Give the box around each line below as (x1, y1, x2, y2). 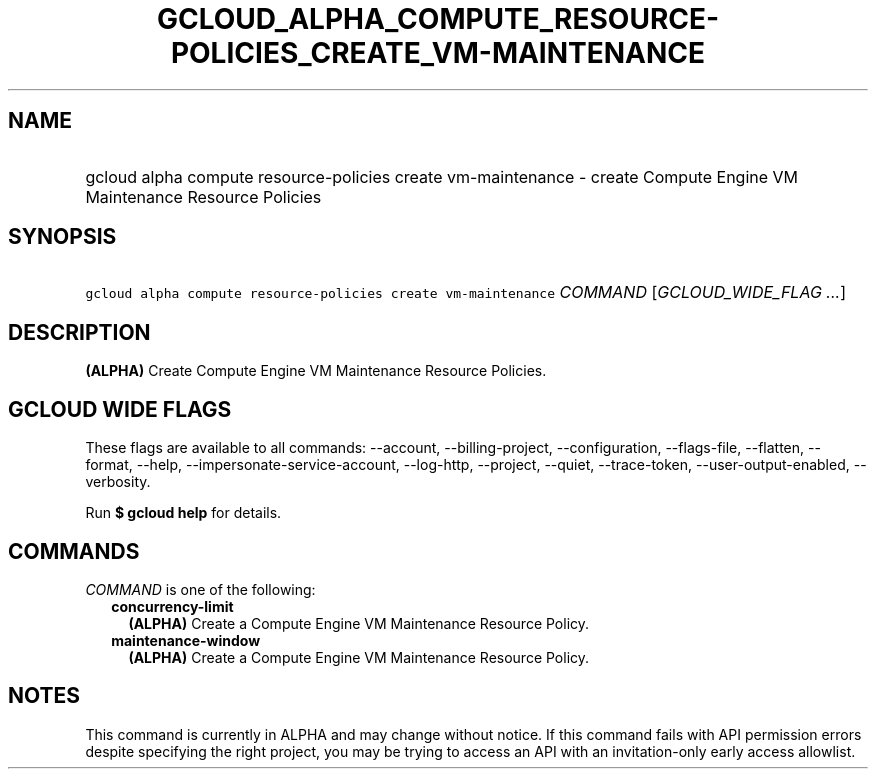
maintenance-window (111, 631, 261, 649)
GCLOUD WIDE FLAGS (8, 396, 232, 422)
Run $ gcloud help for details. (85, 504, 282, 522)
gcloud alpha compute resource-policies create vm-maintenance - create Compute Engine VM (85, 166, 799, 187)
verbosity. (85, 473, 151, 491)
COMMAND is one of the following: (85, 580, 316, 598)
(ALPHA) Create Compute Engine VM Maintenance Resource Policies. (85, 362, 547, 380)
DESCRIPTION (8, 319, 151, 345)
